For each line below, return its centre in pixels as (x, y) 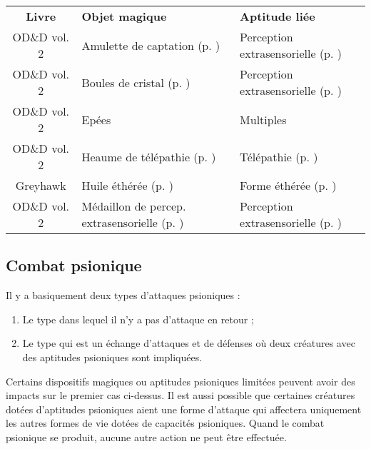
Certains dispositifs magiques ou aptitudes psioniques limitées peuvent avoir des (181, 381)
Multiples (263, 119)
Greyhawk (41, 185)
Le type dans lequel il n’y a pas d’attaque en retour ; (138, 319)
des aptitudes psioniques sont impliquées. (112, 357)
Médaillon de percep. (134, 206)
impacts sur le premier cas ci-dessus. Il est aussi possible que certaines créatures (181, 395)
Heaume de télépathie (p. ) (149, 156)
